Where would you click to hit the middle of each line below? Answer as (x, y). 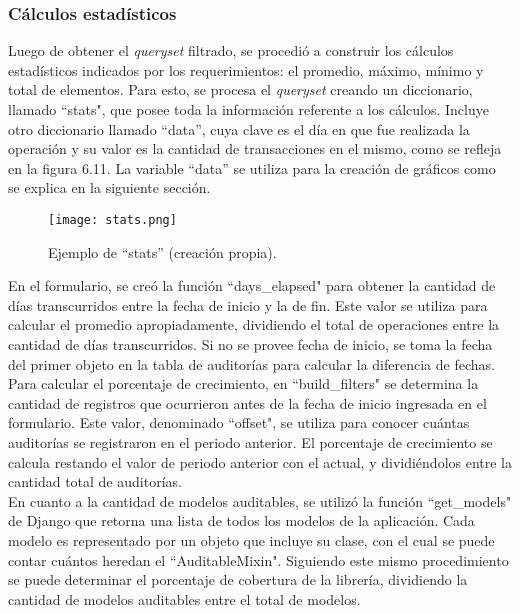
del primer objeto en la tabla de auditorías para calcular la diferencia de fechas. (251, 363)
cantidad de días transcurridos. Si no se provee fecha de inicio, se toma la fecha (250, 344)
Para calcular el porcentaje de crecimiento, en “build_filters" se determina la (243, 383)
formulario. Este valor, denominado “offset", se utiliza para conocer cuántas (239, 422)
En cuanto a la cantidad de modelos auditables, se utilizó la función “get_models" (260, 500)
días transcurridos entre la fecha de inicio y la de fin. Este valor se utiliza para (248, 304)
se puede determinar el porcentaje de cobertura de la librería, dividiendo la (238, 579)
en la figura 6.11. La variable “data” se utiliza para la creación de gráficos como (252, 167)
